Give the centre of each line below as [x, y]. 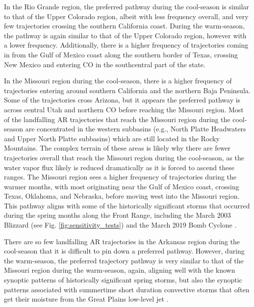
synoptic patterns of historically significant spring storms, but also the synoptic [123, 280]
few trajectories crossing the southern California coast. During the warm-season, [124, 26]
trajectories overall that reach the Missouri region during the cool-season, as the [124, 157]
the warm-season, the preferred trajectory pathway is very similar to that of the [124, 260]
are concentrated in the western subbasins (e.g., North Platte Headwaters [136, 129]
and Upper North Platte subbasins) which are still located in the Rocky [112, 138]
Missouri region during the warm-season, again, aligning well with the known [120, 270]
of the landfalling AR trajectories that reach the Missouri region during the [117, 119]
